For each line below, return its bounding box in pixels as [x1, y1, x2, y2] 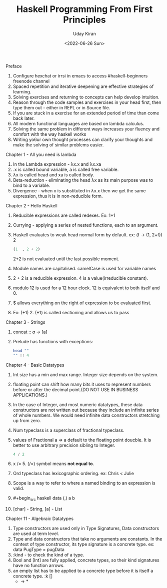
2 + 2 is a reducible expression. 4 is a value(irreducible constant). [12, 275, 148, 281]
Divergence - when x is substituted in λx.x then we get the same [12, 187, 146, 193]
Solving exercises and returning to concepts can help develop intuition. [12, 94, 159, 100]
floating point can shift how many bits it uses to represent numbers [12, 381, 151, 387]
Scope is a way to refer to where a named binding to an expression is [12, 480, 155, 486]
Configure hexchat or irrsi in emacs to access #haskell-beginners [12, 72, 148, 78]
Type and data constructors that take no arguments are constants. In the [12, 536, 162, 542]
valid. [12, 486, 24, 492]
